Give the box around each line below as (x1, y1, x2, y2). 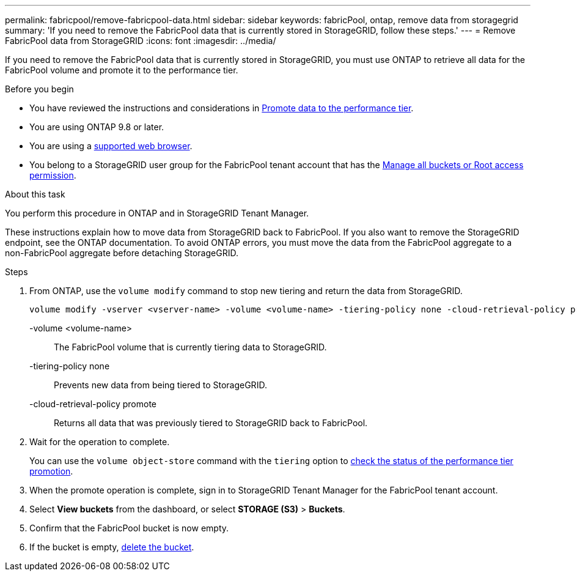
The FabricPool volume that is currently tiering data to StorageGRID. (54, 342, 327, 352)
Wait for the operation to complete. (29, 437, 170, 447)
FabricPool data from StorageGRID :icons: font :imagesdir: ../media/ (5, 35, 276, 46)
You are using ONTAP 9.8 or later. (29, 122, 164, 132)
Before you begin (5, 84, 74, 94)
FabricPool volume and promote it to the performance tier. (5, 65, 238, 75)
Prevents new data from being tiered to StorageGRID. (54, 380, 267, 390)
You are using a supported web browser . (29, 141, 193, 151)
